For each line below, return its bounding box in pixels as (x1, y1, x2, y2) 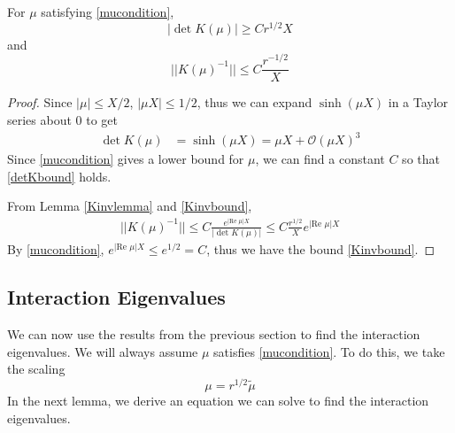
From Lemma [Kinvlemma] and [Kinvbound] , (7, 197, 252, 215)
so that (402, 150, 440, 168)
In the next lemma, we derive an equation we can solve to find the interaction (7, 390, 429, 409)
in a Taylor (388, 93, 449, 112)
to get (86, 111, 119, 128)
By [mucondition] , (7, 240, 104, 259)
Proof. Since (7, 93, 73, 112)
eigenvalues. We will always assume (7, 342, 198, 360)
